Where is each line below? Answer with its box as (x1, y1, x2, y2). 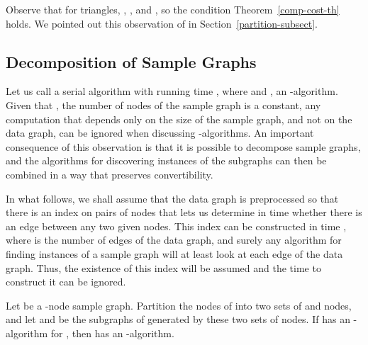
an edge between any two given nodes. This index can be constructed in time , (6, 218, 347, 233)
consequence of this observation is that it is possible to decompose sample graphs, (6, 139, 361, 154)
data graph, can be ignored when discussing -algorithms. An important (6, 125, 314, 140)
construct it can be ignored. (6, 274, 126, 289)
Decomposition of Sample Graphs (6, 50, 257, 72)
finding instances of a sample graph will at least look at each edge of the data (6, 246, 343, 261)
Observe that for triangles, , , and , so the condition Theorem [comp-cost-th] (6, 2, 340, 16)
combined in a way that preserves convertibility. (6, 166, 213, 181)
